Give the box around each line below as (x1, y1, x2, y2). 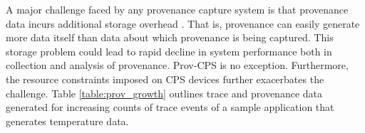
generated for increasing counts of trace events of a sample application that (6, 100, 334, 115)
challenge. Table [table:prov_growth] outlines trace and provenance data (6, 85, 323, 100)
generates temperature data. (6, 113, 129, 128)
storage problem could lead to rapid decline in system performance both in (6, 43, 332, 58)
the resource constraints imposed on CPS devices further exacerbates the (6, 71, 324, 86)
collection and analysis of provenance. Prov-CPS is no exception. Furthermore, (6, 58, 349, 73)
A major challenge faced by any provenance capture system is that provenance (6, 2, 349, 16)
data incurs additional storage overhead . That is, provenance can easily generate (6, 16, 360, 31)
